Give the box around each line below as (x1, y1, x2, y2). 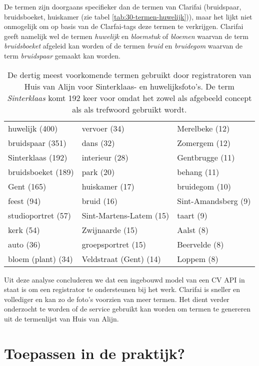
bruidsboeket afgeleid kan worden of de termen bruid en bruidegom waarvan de (4, 40, 243, 51)
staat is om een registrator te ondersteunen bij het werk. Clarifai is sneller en (4, 284, 240, 294)
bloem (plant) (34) (8, 252, 73, 264)
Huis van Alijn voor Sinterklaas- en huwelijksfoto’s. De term (24, 80, 234, 92)
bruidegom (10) (177, 180, 231, 192)
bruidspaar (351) (8, 136, 66, 148)
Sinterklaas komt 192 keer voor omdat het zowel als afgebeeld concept (7, 91, 252, 103)
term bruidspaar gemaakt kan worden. (4, 50, 120, 60)
